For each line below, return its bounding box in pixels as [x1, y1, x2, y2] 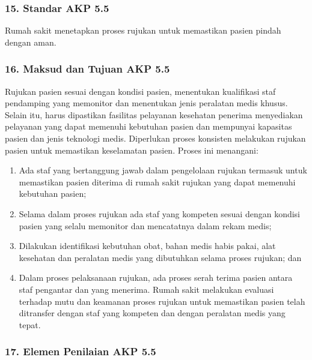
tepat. [19, 318, 41, 331]
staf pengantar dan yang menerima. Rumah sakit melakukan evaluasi [19, 283, 274, 295]
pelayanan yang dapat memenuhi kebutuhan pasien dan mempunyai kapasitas [5, 120, 292, 133]
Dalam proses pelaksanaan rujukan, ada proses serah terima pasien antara [19, 271, 293, 284]
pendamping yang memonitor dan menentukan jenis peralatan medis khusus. [5, 97, 288, 109]
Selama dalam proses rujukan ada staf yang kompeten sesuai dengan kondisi [19, 207, 301, 220]
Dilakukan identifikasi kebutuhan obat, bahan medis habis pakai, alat [19, 239, 276, 252]
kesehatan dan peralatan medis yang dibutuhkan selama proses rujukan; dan [19, 251, 302, 263]
